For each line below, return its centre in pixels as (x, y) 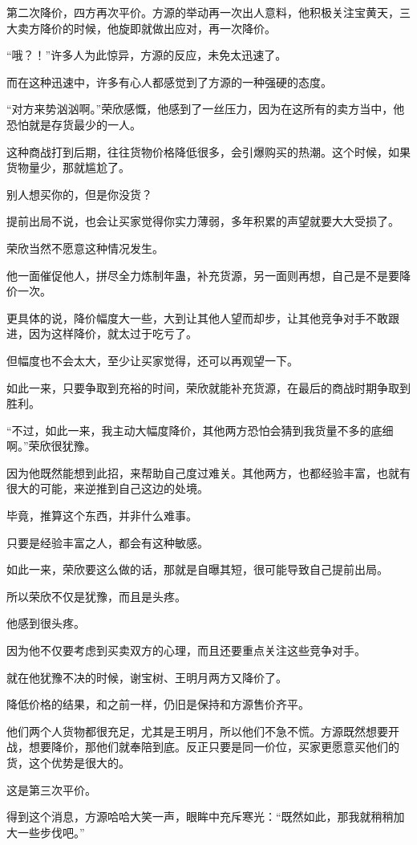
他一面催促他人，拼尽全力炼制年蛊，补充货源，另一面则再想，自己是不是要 (203, 275)
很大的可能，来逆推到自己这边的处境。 (107, 488)
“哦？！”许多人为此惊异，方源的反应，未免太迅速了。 (147, 55)
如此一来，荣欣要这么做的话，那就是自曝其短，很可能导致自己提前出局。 (197, 569)
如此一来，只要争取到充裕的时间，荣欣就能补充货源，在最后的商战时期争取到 (208, 387)
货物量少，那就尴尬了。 (68, 167)
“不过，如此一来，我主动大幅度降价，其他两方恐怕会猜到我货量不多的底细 (200, 430)
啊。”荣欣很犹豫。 (51, 446)
